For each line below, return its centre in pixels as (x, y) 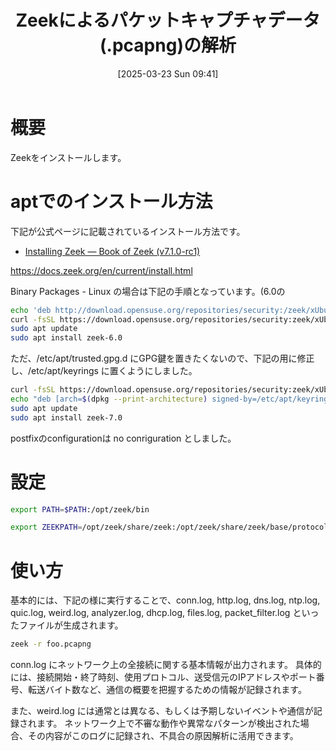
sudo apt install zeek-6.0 (66, 338)
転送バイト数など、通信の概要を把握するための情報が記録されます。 (167, 690)
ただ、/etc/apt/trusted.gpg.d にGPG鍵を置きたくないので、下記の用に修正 (162, 358)
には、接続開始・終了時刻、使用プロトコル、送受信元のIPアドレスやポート (163, 677)
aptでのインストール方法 (111, 201)
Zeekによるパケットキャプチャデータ (168, 20)
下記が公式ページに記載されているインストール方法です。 (128, 231)
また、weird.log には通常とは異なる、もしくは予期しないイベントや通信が (162, 711)
